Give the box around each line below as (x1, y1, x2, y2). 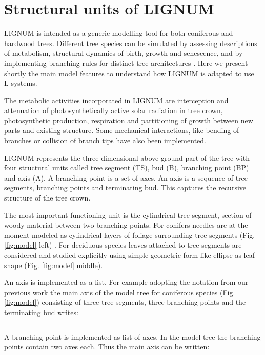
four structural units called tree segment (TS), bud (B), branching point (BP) (4, 162, 249, 173)
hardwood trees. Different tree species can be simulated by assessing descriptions (4, 37, 257, 48)
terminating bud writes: (4, 306, 78, 317)
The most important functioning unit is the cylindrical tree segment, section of (4, 209, 252, 220)
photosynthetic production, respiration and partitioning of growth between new (4, 115, 253, 125)
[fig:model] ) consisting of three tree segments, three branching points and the (4, 297, 246, 307)
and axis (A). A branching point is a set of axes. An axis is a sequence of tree (4, 172, 248, 183)
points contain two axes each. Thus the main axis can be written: (4, 341, 210, 352)
